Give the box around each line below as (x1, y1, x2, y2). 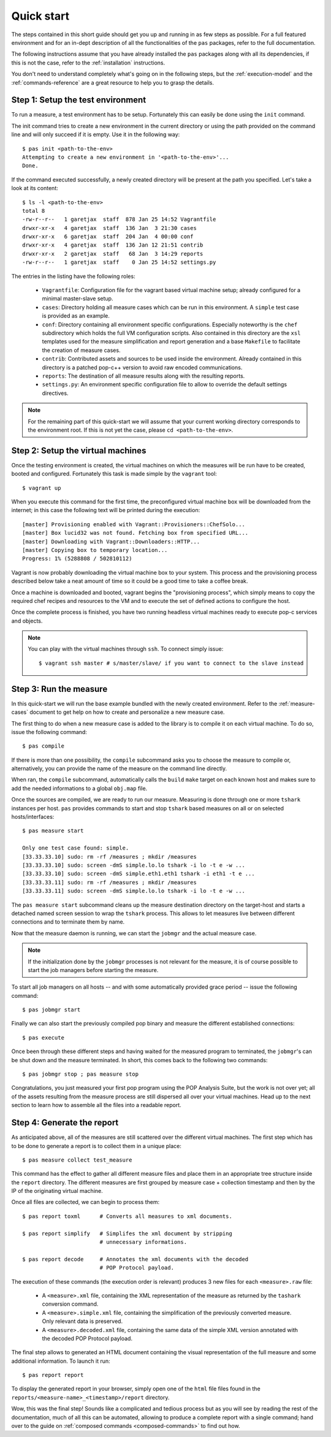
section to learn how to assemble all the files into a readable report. (11, 1102, 182, 1109)
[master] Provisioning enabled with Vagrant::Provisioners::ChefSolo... (22, 521, 245, 527)
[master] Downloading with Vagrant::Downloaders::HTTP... (22, 538, 200, 545)
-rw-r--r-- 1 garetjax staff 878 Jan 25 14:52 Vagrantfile (22, 216, 216, 223)
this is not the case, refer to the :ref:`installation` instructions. (11, 59, 165, 66)
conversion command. (42, 1300, 99, 1308)
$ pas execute (22, 1034, 64, 1041)
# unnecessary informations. (99, 1239, 187, 1246)
